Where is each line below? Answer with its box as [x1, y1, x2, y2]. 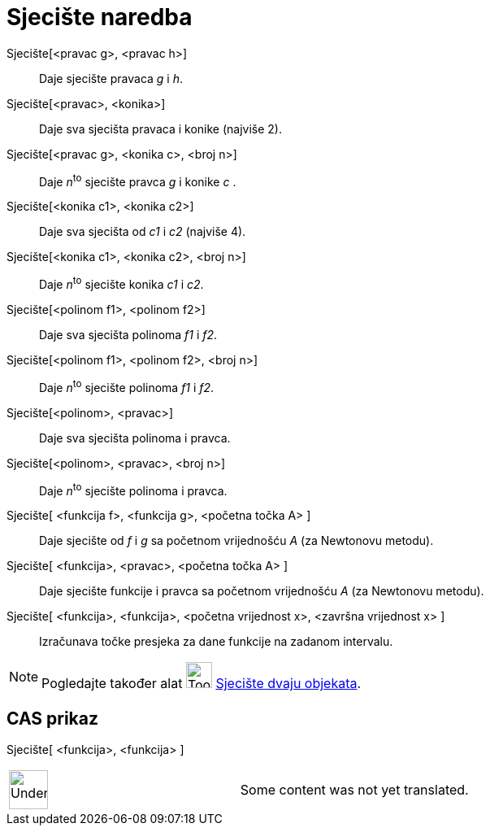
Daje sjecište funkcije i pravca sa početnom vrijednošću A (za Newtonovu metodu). [39, 584, 484, 599]
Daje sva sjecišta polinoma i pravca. [39, 430, 231, 445]
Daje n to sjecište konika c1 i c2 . [39, 275, 204, 292]
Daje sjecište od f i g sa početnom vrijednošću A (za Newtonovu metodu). [39, 534, 434, 548]
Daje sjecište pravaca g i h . [39, 71, 183, 85]
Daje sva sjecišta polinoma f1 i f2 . [39, 328, 218, 342]
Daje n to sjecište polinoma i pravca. [39, 481, 228, 498]
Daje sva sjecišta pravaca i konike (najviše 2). [39, 121, 282, 136]
